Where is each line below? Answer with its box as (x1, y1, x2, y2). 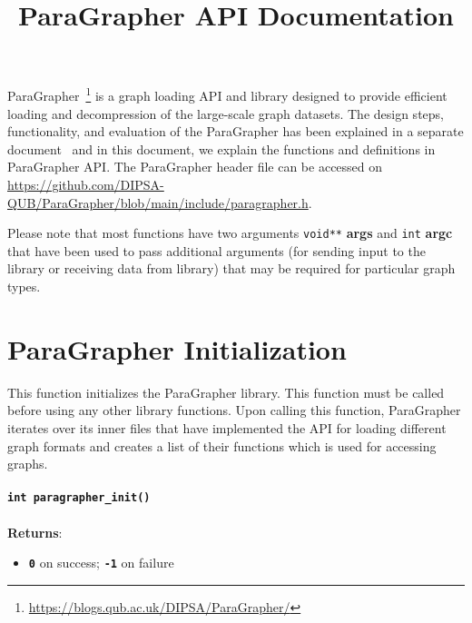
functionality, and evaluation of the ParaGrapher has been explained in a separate (7, 122, 464, 141)
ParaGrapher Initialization (7, 330, 347, 367)
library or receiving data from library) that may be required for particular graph (7, 259, 456, 278)
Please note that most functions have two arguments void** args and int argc (7, 223, 453, 242)
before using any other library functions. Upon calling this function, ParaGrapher (7, 400, 461, 420)
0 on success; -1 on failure (28, 553, 174, 572)
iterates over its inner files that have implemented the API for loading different (7, 418, 447, 437)
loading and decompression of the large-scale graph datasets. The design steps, (7, 104, 444, 123)
